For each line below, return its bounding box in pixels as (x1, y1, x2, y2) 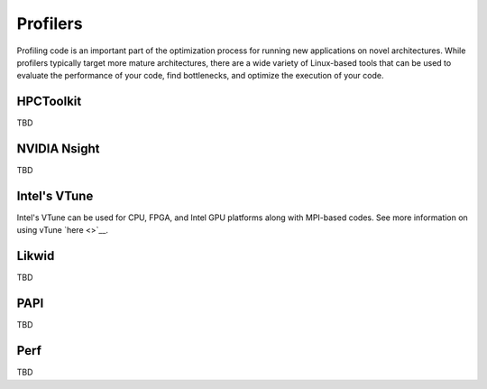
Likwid (16, 248, 55, 264)
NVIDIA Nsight (16, 141, 100, 157)
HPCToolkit (16, 94, 82, 109)
